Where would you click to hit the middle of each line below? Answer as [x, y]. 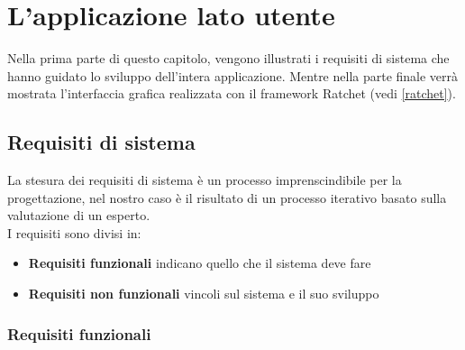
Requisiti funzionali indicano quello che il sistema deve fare [200, 263]
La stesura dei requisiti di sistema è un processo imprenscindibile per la [205, 180]
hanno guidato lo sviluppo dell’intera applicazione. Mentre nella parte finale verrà [233, 75]
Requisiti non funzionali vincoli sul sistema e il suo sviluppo [204, 294]
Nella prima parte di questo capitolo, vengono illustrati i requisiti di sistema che [228, 58]
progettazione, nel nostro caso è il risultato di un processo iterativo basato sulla [227, 197]
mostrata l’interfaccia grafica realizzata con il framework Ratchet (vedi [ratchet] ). [232, 93]
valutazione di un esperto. [79, 215]
